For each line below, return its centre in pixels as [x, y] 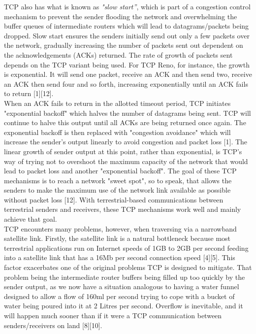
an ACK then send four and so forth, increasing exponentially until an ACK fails [126, 83]
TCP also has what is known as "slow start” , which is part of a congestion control [127, 6]
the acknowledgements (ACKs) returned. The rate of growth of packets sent [118, 54]
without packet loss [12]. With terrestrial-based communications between [114, 199]
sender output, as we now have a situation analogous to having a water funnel [122, 286]
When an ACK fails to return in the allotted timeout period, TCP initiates [117, 103]
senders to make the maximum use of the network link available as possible [117, 190]
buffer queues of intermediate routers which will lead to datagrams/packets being [127, 26]
